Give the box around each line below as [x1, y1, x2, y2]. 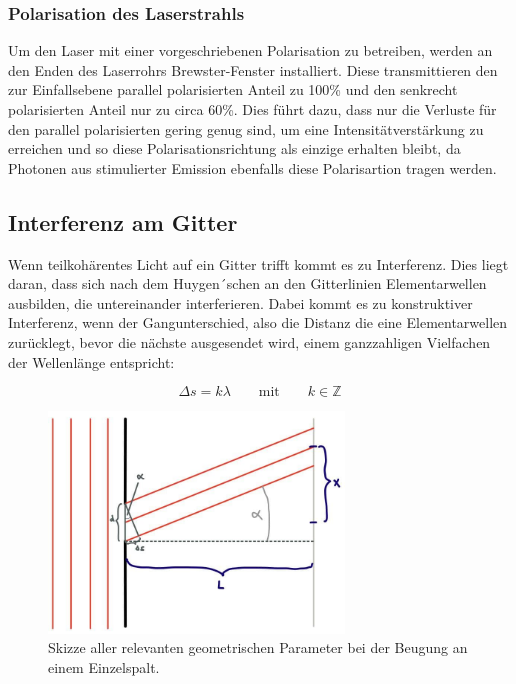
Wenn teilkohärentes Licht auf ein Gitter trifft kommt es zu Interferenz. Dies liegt [8, 253, 509, 274]
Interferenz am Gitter [8, 206, 238, 237]
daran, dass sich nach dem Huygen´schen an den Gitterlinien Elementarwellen [8, 273, 487, 294]
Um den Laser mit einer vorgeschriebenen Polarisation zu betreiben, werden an [8, 40, 493, 61]
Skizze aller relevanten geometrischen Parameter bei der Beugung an [48, 637, 468, 658]
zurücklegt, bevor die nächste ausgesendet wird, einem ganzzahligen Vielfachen [8, 331, 491, 352]
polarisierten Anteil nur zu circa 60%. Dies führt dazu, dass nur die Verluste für [8, 99, 497, 119]
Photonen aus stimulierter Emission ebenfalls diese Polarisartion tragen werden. [8, 157, 497, 178]
